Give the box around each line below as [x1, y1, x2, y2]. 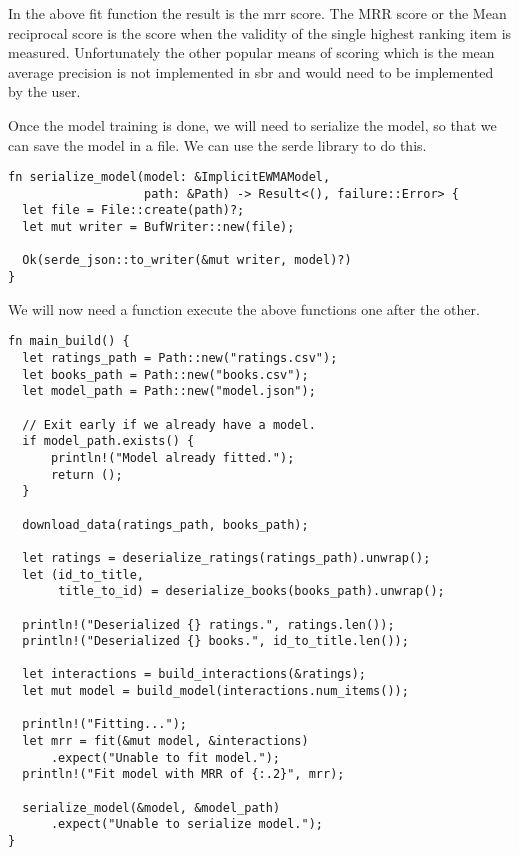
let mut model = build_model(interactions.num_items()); [22, 684, 409, 699]
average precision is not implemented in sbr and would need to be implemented [8, 61, 494, 82]
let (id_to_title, [22, 567, 145, 582]
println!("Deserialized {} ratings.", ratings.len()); [22, 617, 395, 632]
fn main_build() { [8, 334, 130, 349]
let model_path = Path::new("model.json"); [22, 384, 316, 399]
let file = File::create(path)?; [22, 203, 245, 218]
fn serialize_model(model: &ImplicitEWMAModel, [8, 170, 331, 185]
